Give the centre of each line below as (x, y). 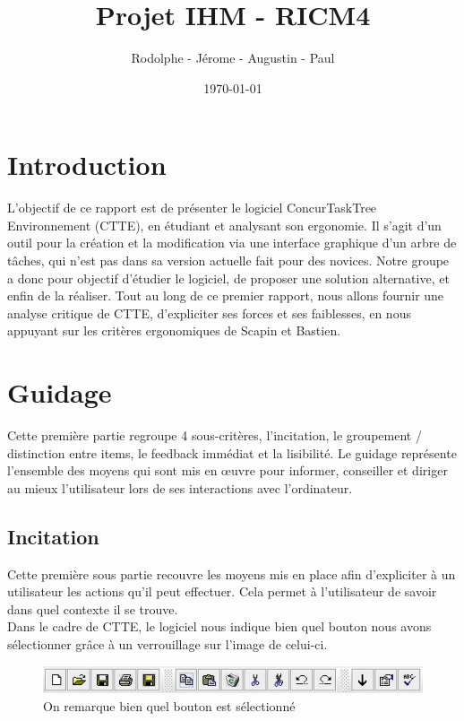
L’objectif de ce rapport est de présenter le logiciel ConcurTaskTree (192, 208)
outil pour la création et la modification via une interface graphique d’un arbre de (232, 243)
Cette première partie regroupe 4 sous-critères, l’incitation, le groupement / (215, 435)
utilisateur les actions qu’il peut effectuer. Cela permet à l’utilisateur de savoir (222, 591)
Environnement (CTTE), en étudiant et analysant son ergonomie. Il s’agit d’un (224, 225)
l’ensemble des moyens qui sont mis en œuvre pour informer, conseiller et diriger (228, 470)
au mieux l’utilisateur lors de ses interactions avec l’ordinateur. (180, 487)
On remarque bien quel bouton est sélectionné (169, 705)
